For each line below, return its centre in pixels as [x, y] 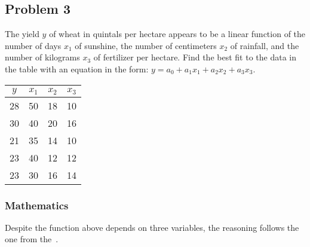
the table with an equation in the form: [77, 68]
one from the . [32, 239]
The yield [22, 34]
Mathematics [37, 205]
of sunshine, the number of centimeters [146, 45]
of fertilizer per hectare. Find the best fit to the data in [195, 57]
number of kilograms [42, 57]
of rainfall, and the [265, 45]
